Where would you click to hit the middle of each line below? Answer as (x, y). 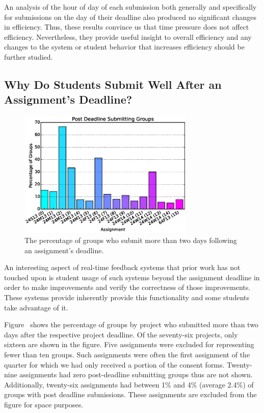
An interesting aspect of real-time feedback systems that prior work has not (122, 267)
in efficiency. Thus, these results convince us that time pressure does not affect (127, 27)
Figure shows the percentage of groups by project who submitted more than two (131, 324)
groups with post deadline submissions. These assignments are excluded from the (130, 394)
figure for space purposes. (44, 404)
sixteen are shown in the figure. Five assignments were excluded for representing (129, 344)
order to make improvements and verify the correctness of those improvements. (127, 287)
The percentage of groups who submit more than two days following (131, 240)
